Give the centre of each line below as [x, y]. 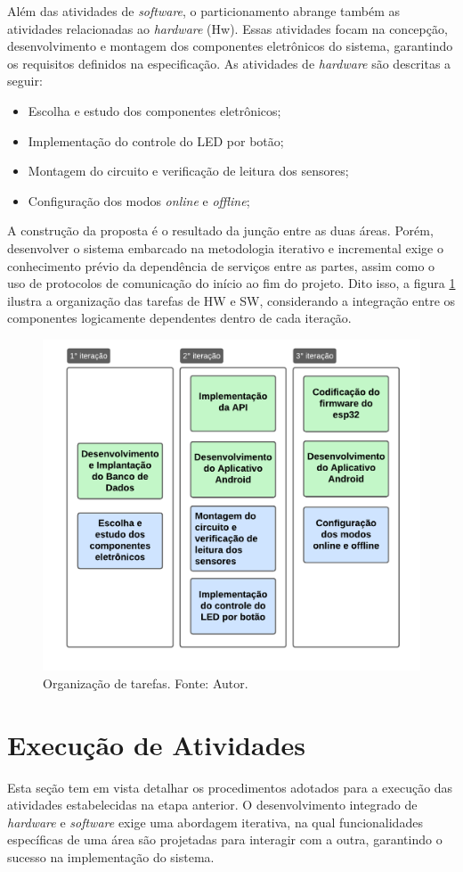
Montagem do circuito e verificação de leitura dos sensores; [188, 171]
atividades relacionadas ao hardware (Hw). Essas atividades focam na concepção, [227, 28]
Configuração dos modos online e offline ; [139, 200]
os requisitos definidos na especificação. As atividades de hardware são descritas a [229, 63]
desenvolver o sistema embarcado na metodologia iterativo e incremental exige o [225, 247]
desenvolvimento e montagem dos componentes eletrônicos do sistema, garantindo [230, 46]
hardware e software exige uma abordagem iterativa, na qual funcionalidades [215, 822]
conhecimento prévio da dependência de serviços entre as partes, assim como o [221, 265]
